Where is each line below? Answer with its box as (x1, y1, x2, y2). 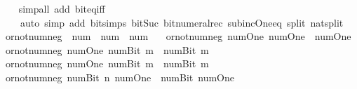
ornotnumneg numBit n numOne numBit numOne (5, 69, 234, 84)
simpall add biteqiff (18, 1, 105, 15)
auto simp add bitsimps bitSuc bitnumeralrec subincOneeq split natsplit (20, 15, 344, 29)
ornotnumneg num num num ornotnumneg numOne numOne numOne (5, 29, 351, 43)
